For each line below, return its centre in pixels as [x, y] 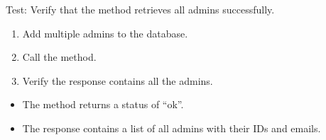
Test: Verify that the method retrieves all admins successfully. [140, 9]
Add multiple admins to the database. [105, 33]
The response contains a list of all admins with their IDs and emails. [172, 128]
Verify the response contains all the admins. [118, 80]
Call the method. [59, 57]
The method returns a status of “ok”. [103, 104]
